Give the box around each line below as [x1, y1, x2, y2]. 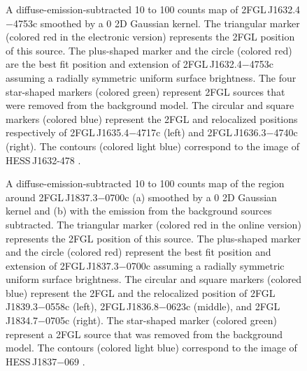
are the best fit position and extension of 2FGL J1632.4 [6, 57, 242, 71]
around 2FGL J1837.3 [6, 189, 98, 204]
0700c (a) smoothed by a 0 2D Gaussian [105, 189, 277, 204]
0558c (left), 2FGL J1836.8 [45, 299, 159, 314]
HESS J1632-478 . [6, 152, 81, 167]
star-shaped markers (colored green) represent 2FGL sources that [6, 84, 285, 99]
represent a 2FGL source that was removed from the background [6, 326, 283, 341]
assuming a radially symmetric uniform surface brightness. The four [6, 70, 297, 85]
